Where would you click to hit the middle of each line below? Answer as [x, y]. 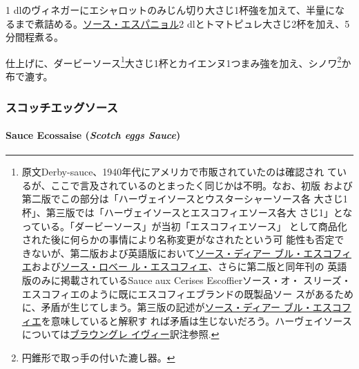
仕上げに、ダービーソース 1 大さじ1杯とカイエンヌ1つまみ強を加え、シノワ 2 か [178, 61]
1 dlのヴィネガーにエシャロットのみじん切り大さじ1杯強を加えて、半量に [170, 10]
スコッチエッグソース [62, 107]
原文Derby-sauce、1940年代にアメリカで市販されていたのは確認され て [179, 172]
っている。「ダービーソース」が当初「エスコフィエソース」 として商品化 [184, 226]
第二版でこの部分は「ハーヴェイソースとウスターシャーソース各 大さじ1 [185, 199]
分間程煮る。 [35, 37]
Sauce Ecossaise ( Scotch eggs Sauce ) [93, 135]
